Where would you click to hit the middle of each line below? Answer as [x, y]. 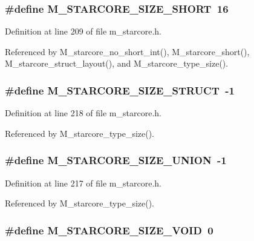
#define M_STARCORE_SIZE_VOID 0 [109, 230]
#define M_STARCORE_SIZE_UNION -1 [116, 160]
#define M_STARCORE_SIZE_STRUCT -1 [120, 90]
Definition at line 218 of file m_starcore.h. [83, 113]
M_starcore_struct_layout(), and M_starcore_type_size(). [117, 63]
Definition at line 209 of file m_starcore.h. [83, 31]
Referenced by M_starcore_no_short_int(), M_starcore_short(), [127, 51]
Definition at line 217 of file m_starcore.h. [83, 183]
